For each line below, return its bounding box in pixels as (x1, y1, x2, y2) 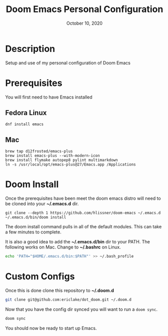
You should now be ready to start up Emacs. (5, 325, 97, 331)
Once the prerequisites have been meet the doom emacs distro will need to (5, 195, 161, 202)
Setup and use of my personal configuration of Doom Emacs (5, 59, 131, 66)
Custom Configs (5, 271, 75, 282)
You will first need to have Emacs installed (5, 94, 93, 100)
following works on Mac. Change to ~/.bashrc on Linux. (5, 244, 121, 250)
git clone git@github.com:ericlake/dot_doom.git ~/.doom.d (5, 297, 132, 302)
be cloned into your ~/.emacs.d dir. (5, 201, 79, 207)
